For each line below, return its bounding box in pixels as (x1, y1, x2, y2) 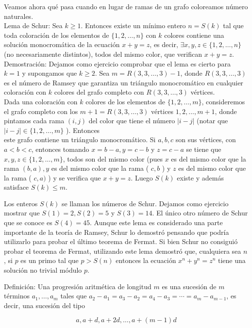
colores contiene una (164, 30, 224, 40)
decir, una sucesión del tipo (4, 300, 85, 310)
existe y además (177, 172, 224, 182)
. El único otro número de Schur (152, 208, 248, 218)
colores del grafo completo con (54, 87, 144, 97)
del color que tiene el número (88, 115, 175, 126)
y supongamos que (22, 68, 77, 78)
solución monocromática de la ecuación (4, 39, 120, 49)
